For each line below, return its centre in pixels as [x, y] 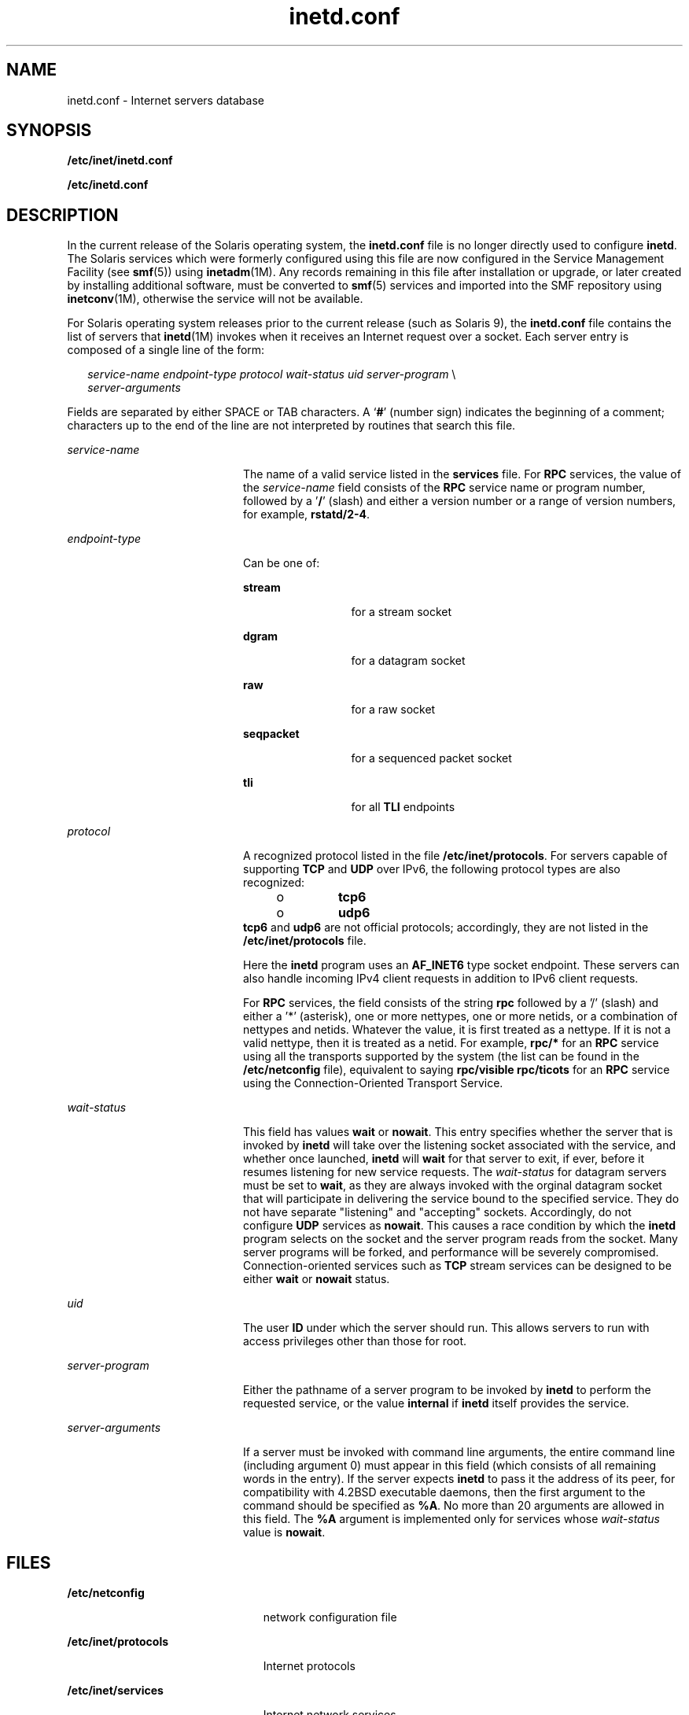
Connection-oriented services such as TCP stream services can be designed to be [457, 1266]
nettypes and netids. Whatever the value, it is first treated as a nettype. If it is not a [457, 1030]
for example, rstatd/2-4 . [307, 514]
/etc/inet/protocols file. [305, 941]
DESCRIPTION [63, 215]
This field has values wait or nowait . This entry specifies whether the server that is [458, 1132]
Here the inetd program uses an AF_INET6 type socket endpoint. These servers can [461, 965]
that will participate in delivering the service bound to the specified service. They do [461, 1199]
